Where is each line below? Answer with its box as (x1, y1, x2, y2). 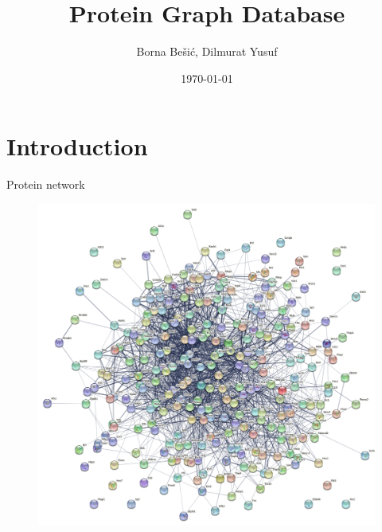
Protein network (6, 176, 85, 193)
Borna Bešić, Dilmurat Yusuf (136, 43, 278, 60)
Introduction (6, 130, 148, 162)
